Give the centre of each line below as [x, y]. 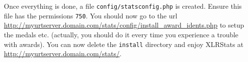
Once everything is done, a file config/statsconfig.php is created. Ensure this [123, 6]
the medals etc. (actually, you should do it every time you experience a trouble [121, 34]
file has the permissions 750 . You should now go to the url [91, 15]
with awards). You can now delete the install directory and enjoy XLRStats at [124, 44]
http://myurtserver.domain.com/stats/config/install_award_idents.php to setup [124, 25]
